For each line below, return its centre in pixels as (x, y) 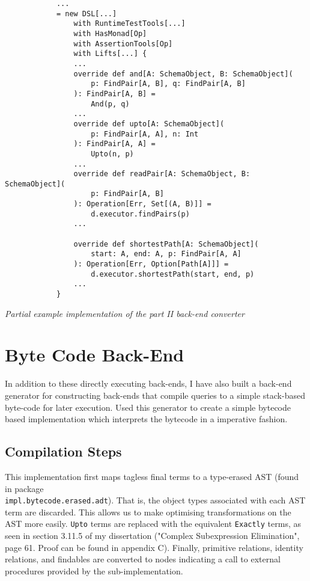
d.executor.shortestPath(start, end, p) (173, 274)
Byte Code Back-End (95, 355)
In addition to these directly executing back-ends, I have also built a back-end (148, 383)
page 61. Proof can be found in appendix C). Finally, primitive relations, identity (154, 547)
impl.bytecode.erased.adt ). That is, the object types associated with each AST (155, 500)
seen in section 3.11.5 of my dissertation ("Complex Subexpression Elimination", (152, 536)
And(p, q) (110, 104)
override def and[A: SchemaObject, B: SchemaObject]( (183, 74)
